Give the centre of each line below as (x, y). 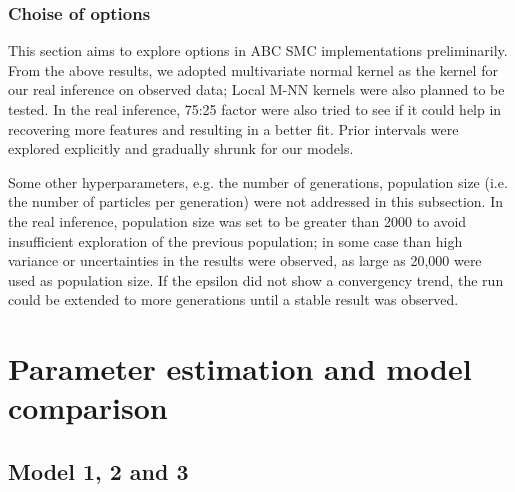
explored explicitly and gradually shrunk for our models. (181, 148)
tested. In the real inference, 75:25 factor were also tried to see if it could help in (255, 109)
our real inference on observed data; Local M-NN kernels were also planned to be (256, 89)
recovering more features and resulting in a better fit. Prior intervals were (233, 128)
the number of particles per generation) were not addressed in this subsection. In (255, 201)
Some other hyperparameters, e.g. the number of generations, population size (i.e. (258, 181)
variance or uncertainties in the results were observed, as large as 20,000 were (245, 260)
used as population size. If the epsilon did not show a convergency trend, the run (256, 279)
